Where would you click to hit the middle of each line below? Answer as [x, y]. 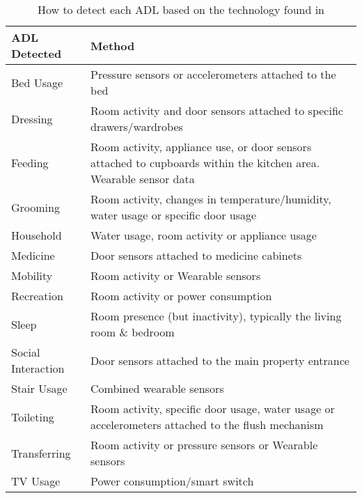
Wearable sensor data [143, 179]
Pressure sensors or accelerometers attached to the [213, 74]
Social [26, 352]
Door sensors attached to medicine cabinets [196, 255]
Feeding [30, 163]
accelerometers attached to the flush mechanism [207, 425]
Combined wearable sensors [157, 388]
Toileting [33, 417]
